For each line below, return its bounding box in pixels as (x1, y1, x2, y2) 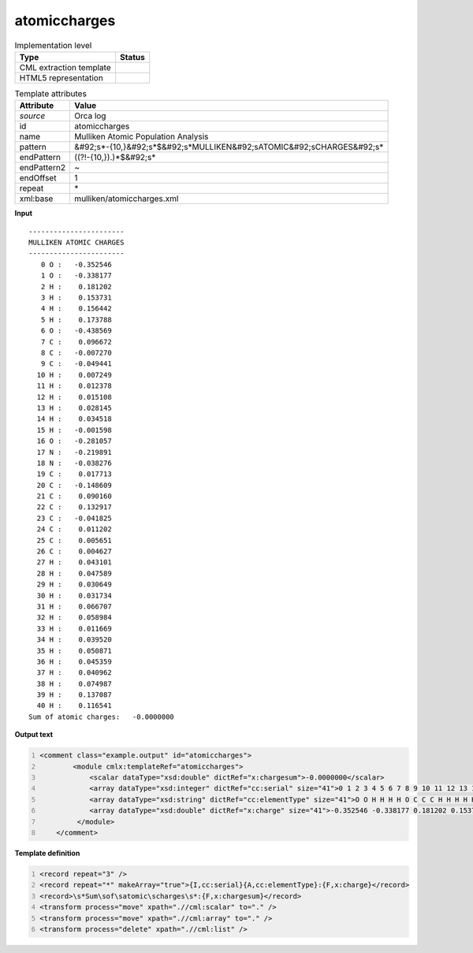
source (19, 110, 46, 121)
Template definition (14, 848, 80, 858)
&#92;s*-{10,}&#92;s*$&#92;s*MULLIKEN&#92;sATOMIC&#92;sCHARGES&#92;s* (74, 142, 384, 153)
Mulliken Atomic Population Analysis (74, 131, 209, 142)
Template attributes (14, 88, 87, 99)
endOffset (19, 173, 57, 184)
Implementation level (14, 39, 92, 50)
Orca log (74, 110, 106, 121)
